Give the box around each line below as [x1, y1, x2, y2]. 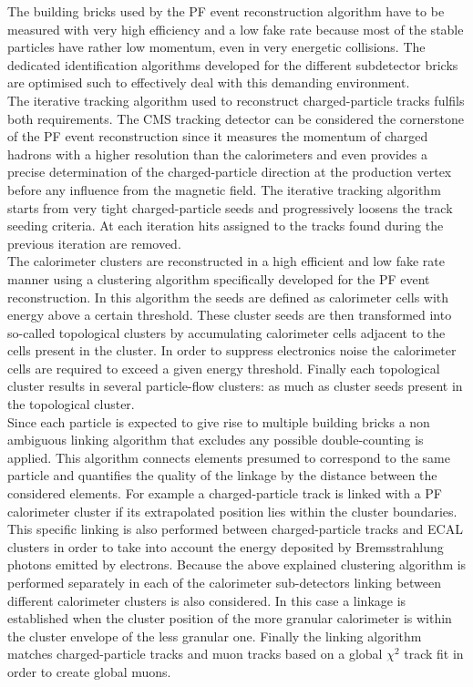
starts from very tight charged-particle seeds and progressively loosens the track [7, 198, 453, 217]
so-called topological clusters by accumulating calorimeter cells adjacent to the [7, 323, 446, 342]
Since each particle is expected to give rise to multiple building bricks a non [7, 412, 430, 431]
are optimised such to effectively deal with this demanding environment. [7, 73, 410, 92]
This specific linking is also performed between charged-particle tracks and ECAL [7, 519, 463, 538]
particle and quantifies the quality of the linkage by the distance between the [7, 466, 437, 485]
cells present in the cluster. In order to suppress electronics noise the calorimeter [7, 341, 457, 360]
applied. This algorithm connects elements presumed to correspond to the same [7, 447, 450, 467]
